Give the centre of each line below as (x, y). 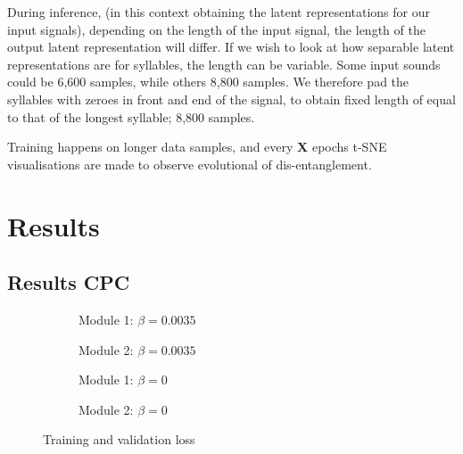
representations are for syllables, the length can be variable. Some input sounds (224, 64)
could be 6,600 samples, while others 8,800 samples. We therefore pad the (208, 82)
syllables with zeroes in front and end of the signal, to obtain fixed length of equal (231, 99)
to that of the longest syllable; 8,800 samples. (131, 116)
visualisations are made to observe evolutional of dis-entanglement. (190, 164)
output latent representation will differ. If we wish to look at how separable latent (231, 47)
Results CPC (69, 282)
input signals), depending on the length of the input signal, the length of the (216, 29)
